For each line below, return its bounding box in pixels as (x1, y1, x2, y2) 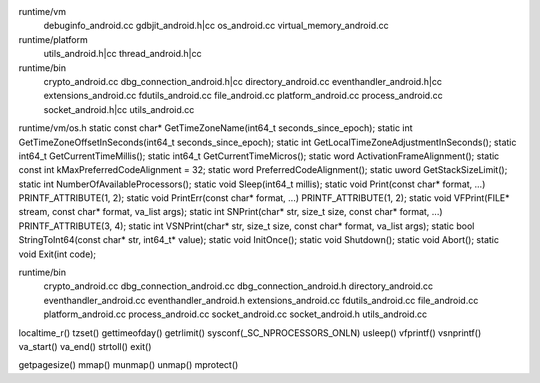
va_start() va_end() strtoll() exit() (18, 340, 152, 352)
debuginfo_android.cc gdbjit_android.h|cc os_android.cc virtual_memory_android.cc (43, 20, 389, 32)
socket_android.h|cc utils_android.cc (43, 103, 195, 115)
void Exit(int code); (18, 248, 97, 260)
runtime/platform (18, 33, 89, 45)
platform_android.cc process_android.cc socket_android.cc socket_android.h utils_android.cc (43, 308, 428, 320)
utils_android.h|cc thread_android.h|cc (43, 48, 202, 60)
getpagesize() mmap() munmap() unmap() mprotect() (18, 359, 239, 371)
